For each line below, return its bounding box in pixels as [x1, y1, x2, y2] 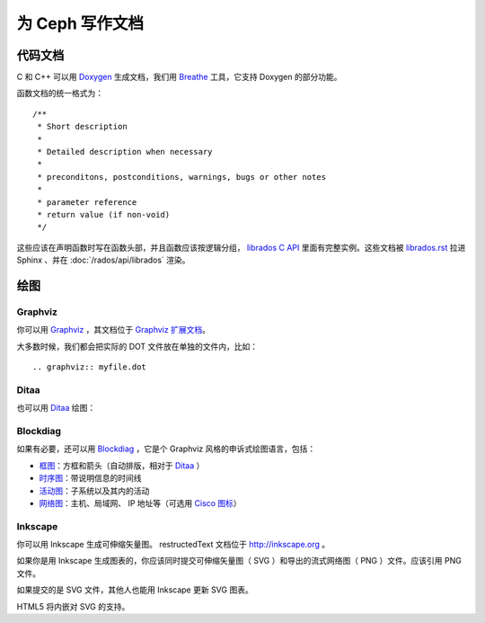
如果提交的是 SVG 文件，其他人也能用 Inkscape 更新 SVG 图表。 [16, 584, 253, 595]
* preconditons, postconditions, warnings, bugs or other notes [37, 172, 327, 182]
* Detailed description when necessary [37, 147, 213, 157]
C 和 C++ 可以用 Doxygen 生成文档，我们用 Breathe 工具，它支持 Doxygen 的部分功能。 [16, 72, 342, 83]
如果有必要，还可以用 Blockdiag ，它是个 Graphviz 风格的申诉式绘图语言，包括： [16, 443, 316, 454]
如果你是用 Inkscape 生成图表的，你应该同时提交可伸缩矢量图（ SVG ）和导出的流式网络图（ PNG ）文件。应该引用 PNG [16, 556, 462, 566]
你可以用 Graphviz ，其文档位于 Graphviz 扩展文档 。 [16, 325, 211, 335]
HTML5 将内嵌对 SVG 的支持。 [16, 601, 130, 611]
